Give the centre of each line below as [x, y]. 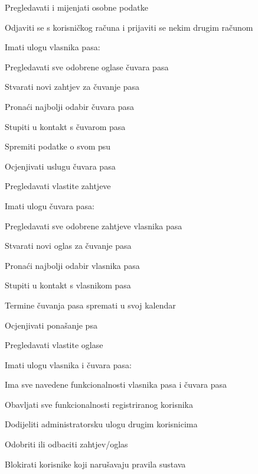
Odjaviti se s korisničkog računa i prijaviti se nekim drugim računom [129, 27]
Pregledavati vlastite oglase [54, 345]
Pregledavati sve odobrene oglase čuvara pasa [87, 66]
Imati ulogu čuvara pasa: [50, 205]
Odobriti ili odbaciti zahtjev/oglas [66, 444]
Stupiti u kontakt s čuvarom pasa [65, 126]
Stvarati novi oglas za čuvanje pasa [68, 246]
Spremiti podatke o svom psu [58, 146]
